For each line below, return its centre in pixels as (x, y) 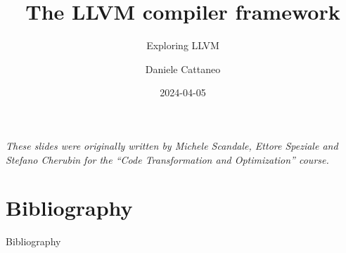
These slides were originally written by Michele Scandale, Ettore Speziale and (172, 145)
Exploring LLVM (183, 45)
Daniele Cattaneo (183, 69)
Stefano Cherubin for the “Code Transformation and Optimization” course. (167, 159)
